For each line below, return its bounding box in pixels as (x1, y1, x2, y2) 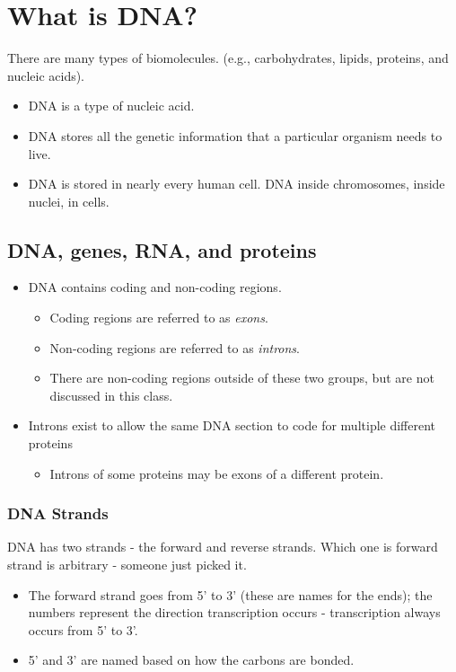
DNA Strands (7, 502, 109, 525)
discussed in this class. (49, 385, 173, 404)
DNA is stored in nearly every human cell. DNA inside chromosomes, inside (28, 174, 445, 193)
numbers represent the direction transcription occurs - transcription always (28, 603, 441, 622)
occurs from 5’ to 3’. (28, 620, 138, 639)
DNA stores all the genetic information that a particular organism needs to (28, 126, 443, 145)
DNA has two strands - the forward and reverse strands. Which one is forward (7, 537, 438, 556)
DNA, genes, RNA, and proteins (7, 235, 317, 263)
